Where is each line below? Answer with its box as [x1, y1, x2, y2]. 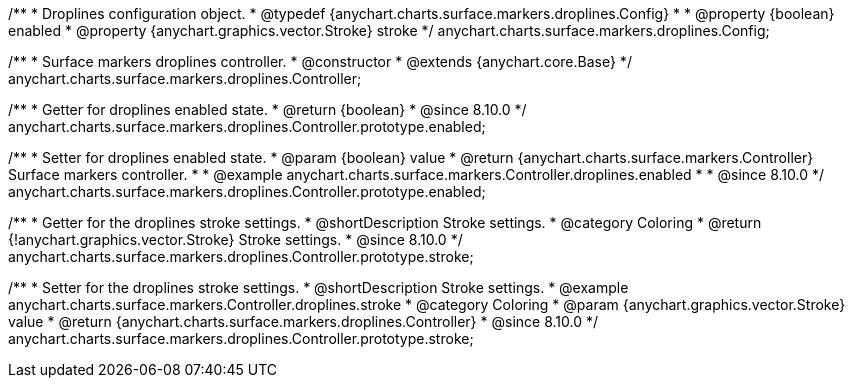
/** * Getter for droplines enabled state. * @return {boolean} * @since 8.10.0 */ [8, 101, 527, 118]
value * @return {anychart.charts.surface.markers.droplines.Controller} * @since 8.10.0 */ [8, 313, 598, 330]
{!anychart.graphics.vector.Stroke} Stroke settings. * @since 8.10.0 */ [8, 231, 463, 248]
